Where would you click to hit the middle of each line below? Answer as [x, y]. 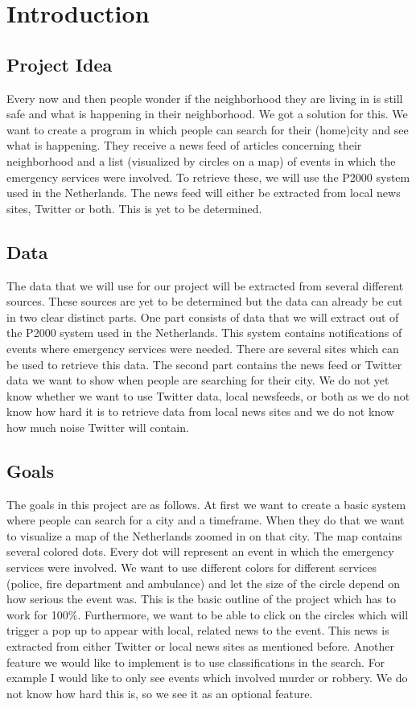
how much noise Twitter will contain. [98, 427]
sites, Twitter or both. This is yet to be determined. [134, 208]
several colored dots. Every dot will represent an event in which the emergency [200, 551]
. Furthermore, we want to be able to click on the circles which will [243, 614]
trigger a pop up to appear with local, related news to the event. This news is [198, 630]
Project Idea [60, 64]
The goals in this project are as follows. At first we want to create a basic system [206, 504]
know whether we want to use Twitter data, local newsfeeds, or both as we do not [208, 395]
